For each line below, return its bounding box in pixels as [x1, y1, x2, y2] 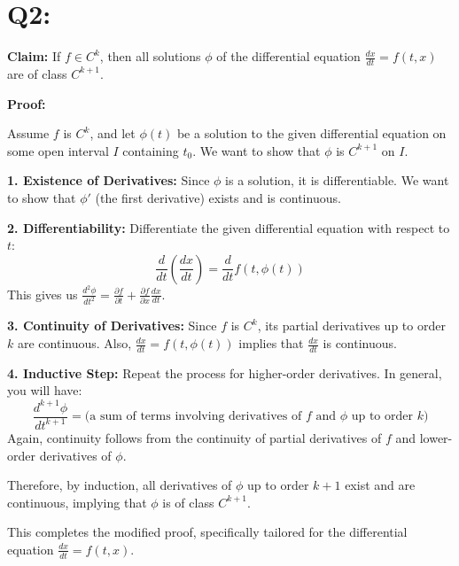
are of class [7, 64, 67, 82]
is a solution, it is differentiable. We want [225, 171, 449, 190]
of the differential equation [216, 47, 361, 66]
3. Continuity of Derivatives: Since [7, 316, 217, 335]
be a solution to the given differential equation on [176, 124, 447, 143]
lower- [419, 428, 453, 446]
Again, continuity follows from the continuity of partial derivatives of [7, 428, 382, 446]
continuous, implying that [7, 492, 147, 511]
